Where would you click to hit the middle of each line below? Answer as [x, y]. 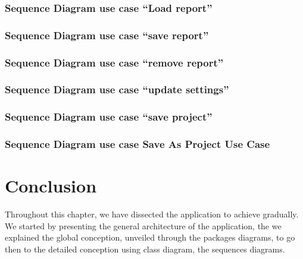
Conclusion [51, 186]
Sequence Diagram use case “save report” [107, 35]
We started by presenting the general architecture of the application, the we [143, 225]
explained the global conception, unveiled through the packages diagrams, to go [150, 237]
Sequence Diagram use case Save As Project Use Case [138, 144]
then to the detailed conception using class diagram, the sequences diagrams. [145, 249]
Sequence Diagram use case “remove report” [114, 62]
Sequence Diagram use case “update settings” [117, 89]
